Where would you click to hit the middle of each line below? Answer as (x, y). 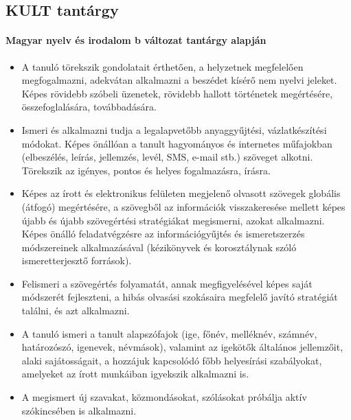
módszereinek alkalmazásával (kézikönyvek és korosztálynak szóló (159, 247)
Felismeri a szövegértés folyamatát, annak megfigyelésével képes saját (167, 283)
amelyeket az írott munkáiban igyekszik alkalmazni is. (135, 374)
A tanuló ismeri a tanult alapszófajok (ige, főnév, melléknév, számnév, (169, 333)
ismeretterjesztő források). (77, 260)
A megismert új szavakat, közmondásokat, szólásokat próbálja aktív (164, 397)
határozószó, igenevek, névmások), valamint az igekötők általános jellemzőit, (182, 347)
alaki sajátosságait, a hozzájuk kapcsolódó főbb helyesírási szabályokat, (172, 360)
